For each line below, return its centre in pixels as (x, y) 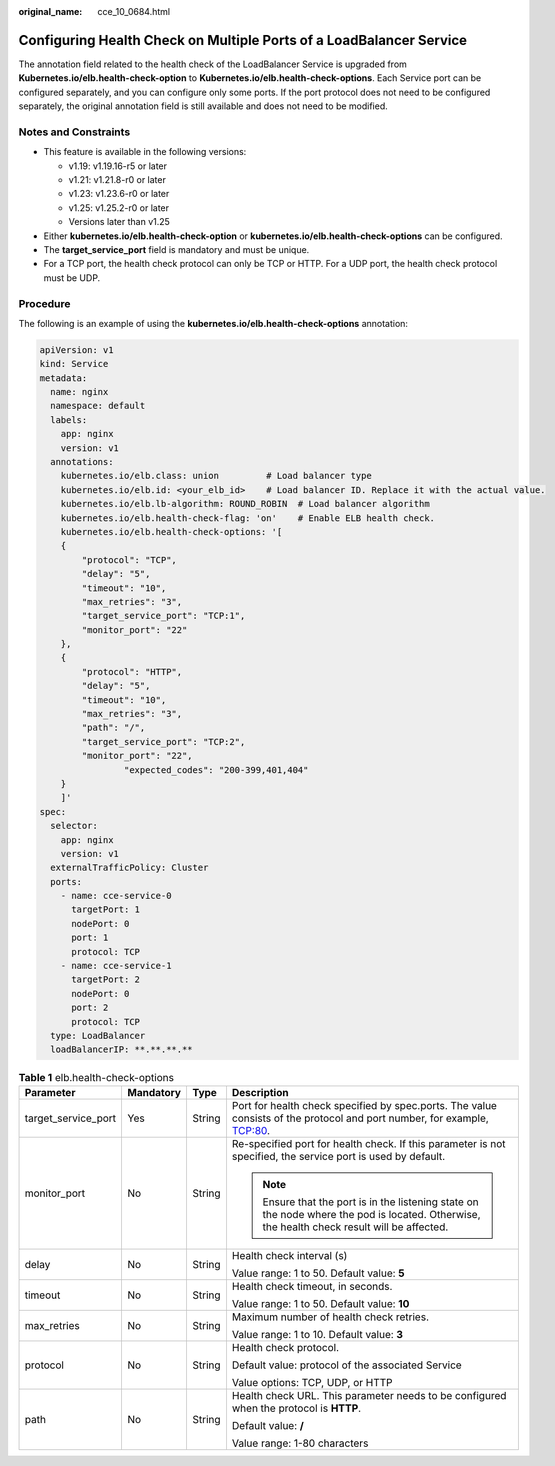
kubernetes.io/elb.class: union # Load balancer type (216, 476)
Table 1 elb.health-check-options (96, 1077)
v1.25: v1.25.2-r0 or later (119, 207)
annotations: (82, 461)
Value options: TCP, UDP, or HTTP (312, 1382)
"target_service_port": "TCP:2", (163, 741)
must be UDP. (72, 277)
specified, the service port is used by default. (338, 1156)
